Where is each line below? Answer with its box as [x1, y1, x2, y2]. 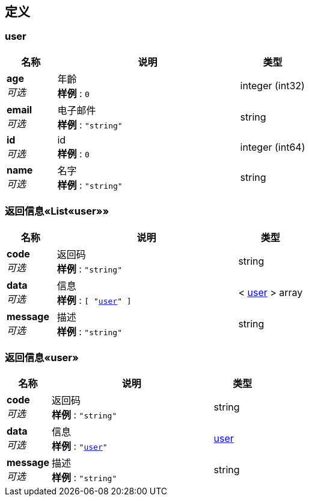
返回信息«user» [5, 351, 79, 364]
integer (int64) [240, 140, 305, 153]
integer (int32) [240, 79, 305, 92]
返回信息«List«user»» [5, 205, 109, 218]
